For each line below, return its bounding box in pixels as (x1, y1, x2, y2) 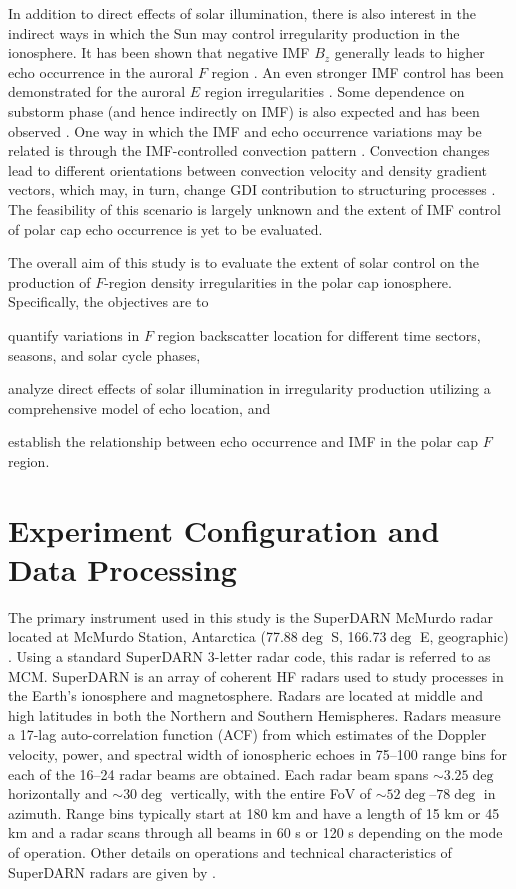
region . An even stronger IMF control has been (211, 61, 504, 82)
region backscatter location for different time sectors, (157, 324, 481, 345)
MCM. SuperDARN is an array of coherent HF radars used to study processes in (8, 665, 504, 686)
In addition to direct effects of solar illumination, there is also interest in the (8, 3, 476, 23)
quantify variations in (8, 324, 140, 345)
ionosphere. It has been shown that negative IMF (8, 42, 310, 63)
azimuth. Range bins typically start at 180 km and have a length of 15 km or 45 (8, 802, 500, 823)
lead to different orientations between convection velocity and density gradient (8, 159, 487, 180)
